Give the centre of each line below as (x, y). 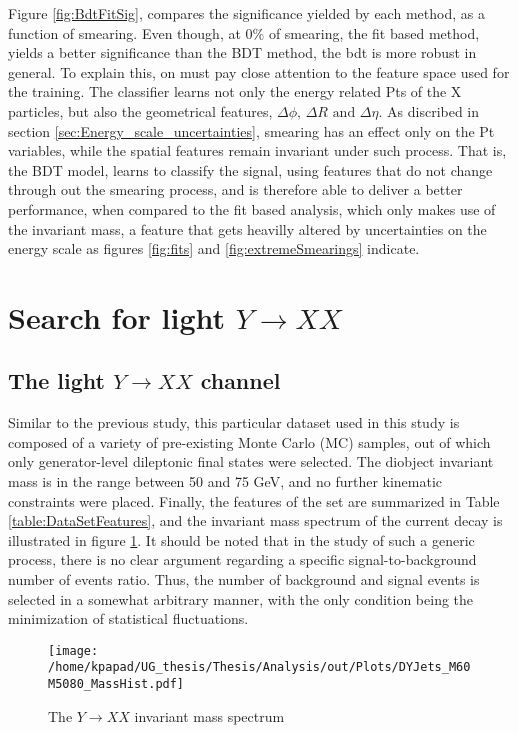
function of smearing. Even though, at (124, 32)
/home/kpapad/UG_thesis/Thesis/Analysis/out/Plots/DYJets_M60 (259, 667)
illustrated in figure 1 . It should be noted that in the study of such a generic (241, 539)
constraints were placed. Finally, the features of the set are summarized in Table (254, 500)
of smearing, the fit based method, (374, 32)
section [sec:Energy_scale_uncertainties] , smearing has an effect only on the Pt (251, 130)
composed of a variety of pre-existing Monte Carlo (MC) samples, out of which (249, 441)
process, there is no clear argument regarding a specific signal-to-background (242, 559)
